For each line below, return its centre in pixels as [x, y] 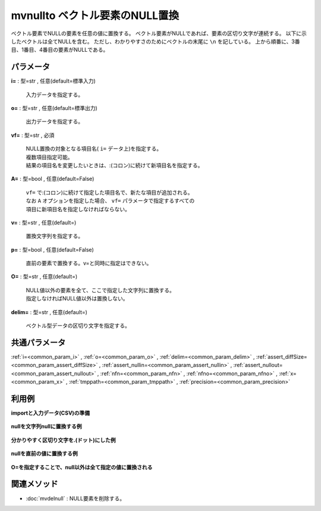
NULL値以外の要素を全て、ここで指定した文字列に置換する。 [100, 290]
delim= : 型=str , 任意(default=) [49, 312]
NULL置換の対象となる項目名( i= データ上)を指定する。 [94, 149]
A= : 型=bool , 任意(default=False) [53, 179]
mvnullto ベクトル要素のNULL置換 [95, 15]
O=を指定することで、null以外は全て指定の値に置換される [82, 467]
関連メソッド [34, 484]
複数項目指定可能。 [49, 157]
